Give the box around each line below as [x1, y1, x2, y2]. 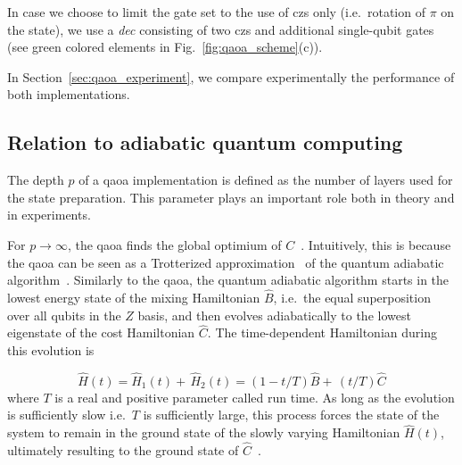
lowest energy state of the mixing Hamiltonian [7, 287, 260, 306]
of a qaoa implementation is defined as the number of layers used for [78, 170, 453, 189]
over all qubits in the [7, 305, 121, 324]
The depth [7, 170, 64, 189]
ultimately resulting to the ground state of [7, 440, 239, 459]
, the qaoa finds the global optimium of [67, 235, 282, 253]
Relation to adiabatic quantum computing [7, 129, 403, 156]
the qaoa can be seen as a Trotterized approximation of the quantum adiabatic [7, 253, 444, 271]
